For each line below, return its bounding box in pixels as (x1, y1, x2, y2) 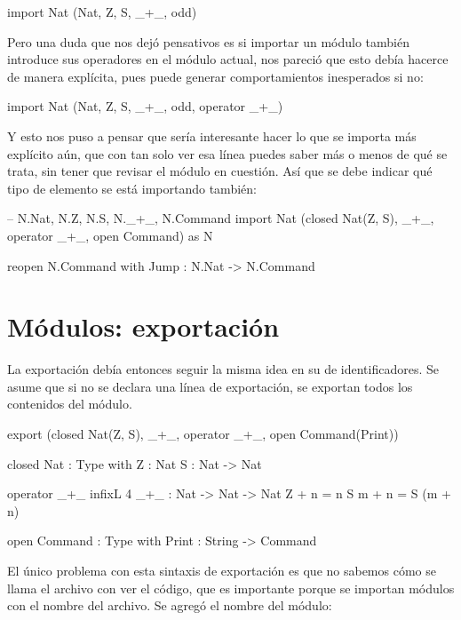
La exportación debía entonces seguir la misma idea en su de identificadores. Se (7, 360, 439, 378)
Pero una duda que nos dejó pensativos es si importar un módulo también (7, 32, 409, 51)
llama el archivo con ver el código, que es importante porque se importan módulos (7, 578, 455, 597)
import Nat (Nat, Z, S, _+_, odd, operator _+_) (7, 97, 283, 115)
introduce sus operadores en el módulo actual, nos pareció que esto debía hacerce (7, 50, 449, 68)
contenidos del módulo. (7, 394, 132, 413)
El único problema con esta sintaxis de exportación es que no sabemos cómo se (7, 561, 436, 579)
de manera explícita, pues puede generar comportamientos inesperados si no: (7, 67, 424, 85)
